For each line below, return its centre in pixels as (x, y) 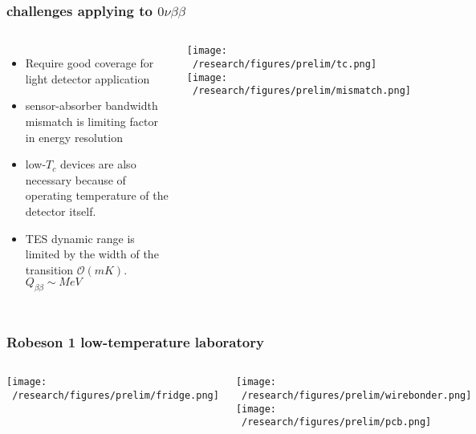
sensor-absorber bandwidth (92, 105)
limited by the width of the (92, 254)
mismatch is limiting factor (92, 121)
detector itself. (61, 211)
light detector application (87, 78)
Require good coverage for (90, 63)
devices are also (98, 164)
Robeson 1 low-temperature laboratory (135, 342)
